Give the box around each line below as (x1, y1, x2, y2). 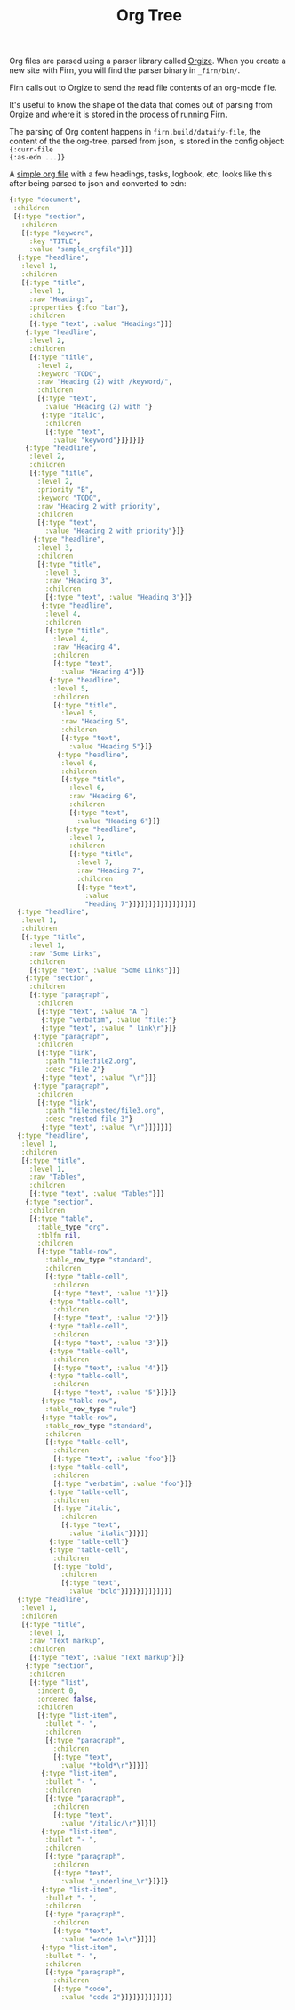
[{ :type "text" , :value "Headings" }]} (28, 320, 173, 329)
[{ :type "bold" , (52, 1562, 114, 1571)
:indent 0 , (36, 1686, 77, 1695)
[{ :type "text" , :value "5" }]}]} (52, 1388, 177, 1397)
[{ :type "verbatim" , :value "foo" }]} (52, 1479, 193, 1488)
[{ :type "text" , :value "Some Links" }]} (28, 966, 180, 975)
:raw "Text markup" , (28, 1637, 105, 1646)
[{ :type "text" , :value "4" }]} (52, 1363, 169, 1372)
